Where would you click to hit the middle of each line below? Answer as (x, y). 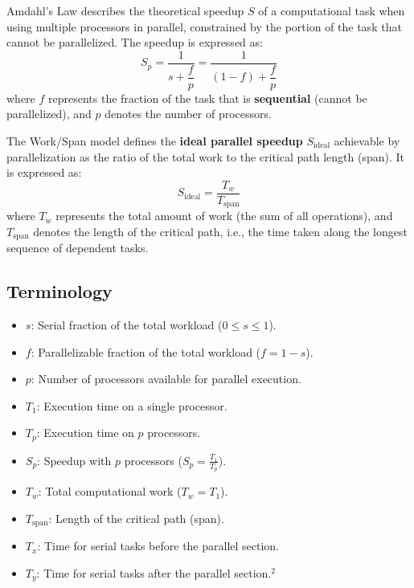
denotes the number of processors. (188, 114)
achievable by (367, 140)
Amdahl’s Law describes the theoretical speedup (125, 10)
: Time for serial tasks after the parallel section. (154, 572)
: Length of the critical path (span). (136, 518)
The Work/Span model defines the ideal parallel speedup (155, 140)
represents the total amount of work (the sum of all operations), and (224, 216)
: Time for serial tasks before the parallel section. (158, 546)
